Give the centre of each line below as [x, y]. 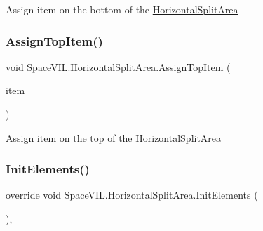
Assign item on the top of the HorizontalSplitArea [114, 137]
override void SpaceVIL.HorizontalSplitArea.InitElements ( [132, 195]
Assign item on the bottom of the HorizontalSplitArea [122, 9]
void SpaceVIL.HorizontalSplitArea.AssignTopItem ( [118, 66]
